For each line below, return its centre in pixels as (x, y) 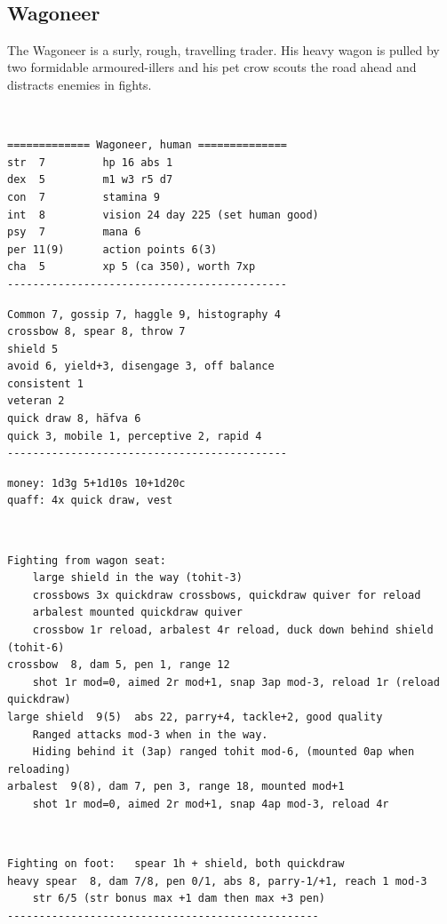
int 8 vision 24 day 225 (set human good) (163, 215)
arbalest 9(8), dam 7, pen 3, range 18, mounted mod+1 (176, 787)
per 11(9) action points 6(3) (112, 249)
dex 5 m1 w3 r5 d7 (90, 180)
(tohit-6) (36, 647)
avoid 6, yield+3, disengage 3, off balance (141, 366)
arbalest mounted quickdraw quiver (137, 613)
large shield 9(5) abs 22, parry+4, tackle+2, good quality (195, 717)
